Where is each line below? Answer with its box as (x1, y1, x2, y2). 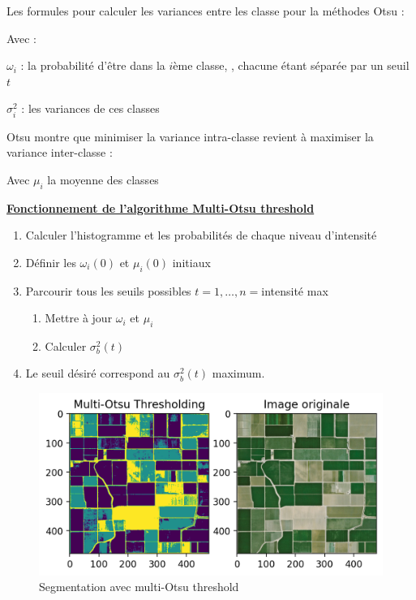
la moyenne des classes (47, 171, 159, 188)
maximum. (212, 365, 265, 382)
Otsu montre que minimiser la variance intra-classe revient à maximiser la (6, 127, 374, 145)
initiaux (172, 253, 211, 270)
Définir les (25, 253, 76, 270)
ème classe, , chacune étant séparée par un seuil (173, 57, 410, 74)
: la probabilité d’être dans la (20, 57, 165, 74)
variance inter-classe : (6, 144, 113, 161)
